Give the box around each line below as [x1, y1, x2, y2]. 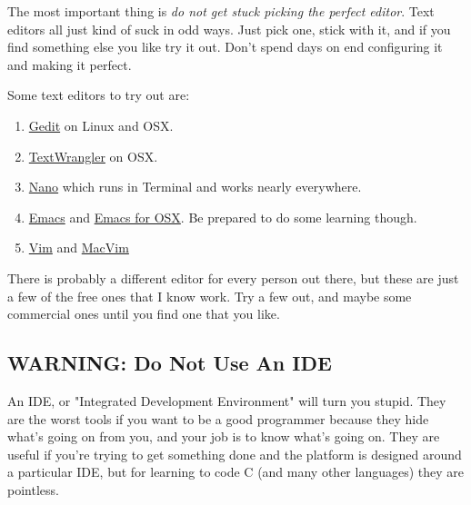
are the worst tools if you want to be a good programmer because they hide [7, 409, 429, 428]
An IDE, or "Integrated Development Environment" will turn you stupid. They [7, 391, 446, 410]
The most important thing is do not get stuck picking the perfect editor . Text [7, 2, 435, 20]
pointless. [7, 480, 59, 499]
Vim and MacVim [28, 238, 129, 257]
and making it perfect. [7, 54, 132, 74]
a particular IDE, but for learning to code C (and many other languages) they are [7, 462, 465, 481]
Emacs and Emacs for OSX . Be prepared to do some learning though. [28, 207, 417, 226]
